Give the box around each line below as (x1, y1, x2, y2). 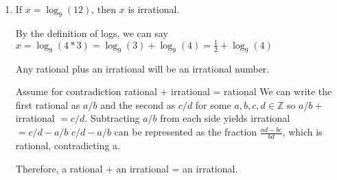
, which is (282, 125, 323, 139)
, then (91, 2, 117, 16)
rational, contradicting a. (15, 138, 120, 152)
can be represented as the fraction (114, 125, 257, 139)
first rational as (15, 97, 80, 112)
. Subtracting (84, 111, 140, 125)
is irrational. (128, 2, 180, 16)
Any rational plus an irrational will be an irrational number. (15, 61, 270, 75)
